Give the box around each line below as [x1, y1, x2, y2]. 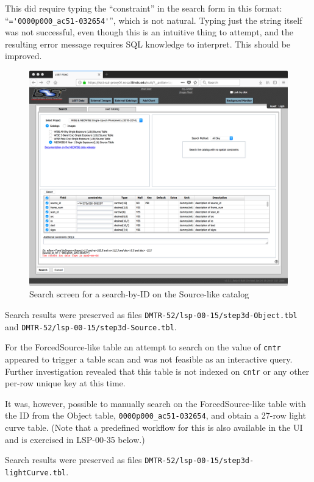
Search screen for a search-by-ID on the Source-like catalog [29, 288, 249, 300]
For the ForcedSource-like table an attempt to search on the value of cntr [5, 341, 281, 353]
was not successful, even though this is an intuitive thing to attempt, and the [5, 26, 293, 38]
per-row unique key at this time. [5, 377, 126, 389]
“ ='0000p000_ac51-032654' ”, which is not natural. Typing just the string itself [5, 13, 302, 26]
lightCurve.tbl [5, 468, 66, 477]
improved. [5, 49, 42, 62]
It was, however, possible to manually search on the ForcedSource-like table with [5, 397, 306, 409]
